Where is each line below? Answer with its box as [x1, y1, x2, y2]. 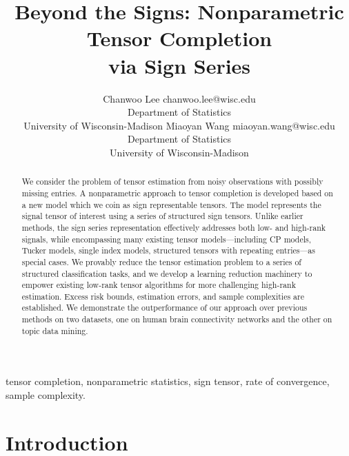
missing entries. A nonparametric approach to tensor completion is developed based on [21, 187, 333, 198]
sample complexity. [6, 388, 86, 402]
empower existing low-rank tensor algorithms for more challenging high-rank [21, 279, 296, 291]
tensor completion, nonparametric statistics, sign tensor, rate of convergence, [6, 374, 330, 388]
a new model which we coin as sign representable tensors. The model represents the [21, 198, 321, 210]
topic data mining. [21, 324, 88, 336]
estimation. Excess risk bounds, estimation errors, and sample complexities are [21, 290, 304, 302]
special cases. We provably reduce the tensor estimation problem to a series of [21, 256, 301, 267]
